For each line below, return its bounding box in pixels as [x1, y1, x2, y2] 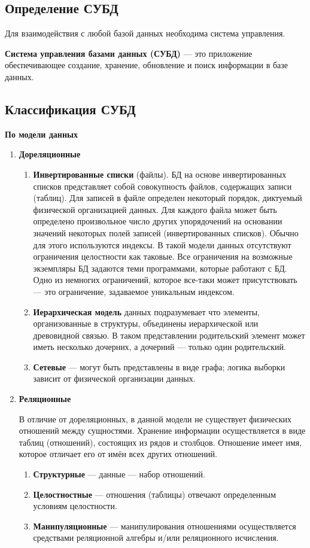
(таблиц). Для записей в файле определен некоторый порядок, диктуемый [33, 191, 302, 204]
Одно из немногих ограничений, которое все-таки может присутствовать [33, 273, 297, 286]
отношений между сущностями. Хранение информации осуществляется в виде [19, 424, 306, 437]
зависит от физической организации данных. [33, 372, 196, 385]
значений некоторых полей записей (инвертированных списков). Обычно [33, 226, 299, 239]
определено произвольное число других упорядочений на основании [33, 215, 282, 227]
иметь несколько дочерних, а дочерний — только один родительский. [33, 340, 286, 353]
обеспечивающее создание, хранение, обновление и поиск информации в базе [5, 59, 288, 71]
